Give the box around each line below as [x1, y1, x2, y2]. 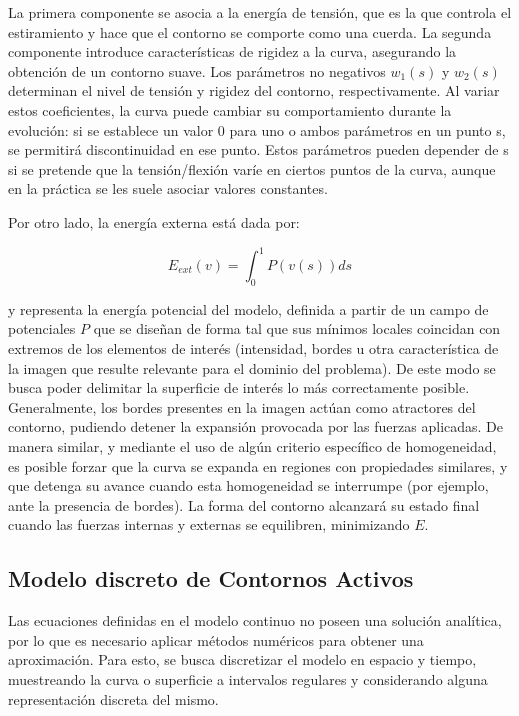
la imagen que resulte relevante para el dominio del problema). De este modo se [8, 357, 496, 378]
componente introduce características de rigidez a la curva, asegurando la [8, 41, 457, 62]
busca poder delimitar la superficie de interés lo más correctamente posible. [8, 377, 470, 398]
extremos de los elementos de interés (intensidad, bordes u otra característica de [8, 338, 499, 359]
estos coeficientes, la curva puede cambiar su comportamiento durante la [8, 99, 452, 120]
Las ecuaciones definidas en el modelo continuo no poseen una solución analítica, [8, 610, 502, 631]
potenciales [8, 318, 76, 339]
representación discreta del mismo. [8, 688, 219, 709]
